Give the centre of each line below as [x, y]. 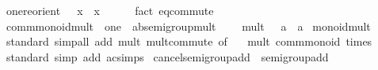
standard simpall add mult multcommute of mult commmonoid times [189, 41]
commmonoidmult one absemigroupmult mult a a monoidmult [188, 26]
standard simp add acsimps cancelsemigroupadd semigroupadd [167, 56]
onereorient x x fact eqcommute [110, 10]
